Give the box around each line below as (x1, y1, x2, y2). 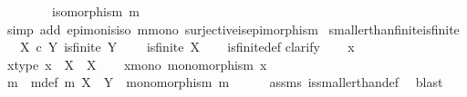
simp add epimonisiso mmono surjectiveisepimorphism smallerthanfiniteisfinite (6, 19, 460, 38)
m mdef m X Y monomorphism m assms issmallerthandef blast (6, 73, 443, 92)
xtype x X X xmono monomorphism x (6, 54, 267, 73)
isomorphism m (51, 2, 140, 20)
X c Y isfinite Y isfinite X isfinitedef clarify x (19, 37, 355, 56)
